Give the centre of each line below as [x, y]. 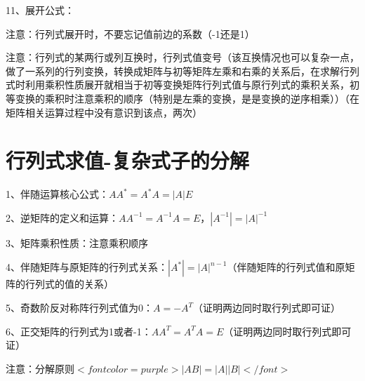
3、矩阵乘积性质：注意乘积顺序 [77, 242]
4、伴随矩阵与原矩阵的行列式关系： [87, 267]
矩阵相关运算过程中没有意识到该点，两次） [104, 112]
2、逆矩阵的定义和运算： [62, 217]
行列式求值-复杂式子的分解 [127, 160]
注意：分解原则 [40, 368]
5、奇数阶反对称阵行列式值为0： [79, 308]
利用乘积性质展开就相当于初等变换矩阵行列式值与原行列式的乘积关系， [187, 85]
